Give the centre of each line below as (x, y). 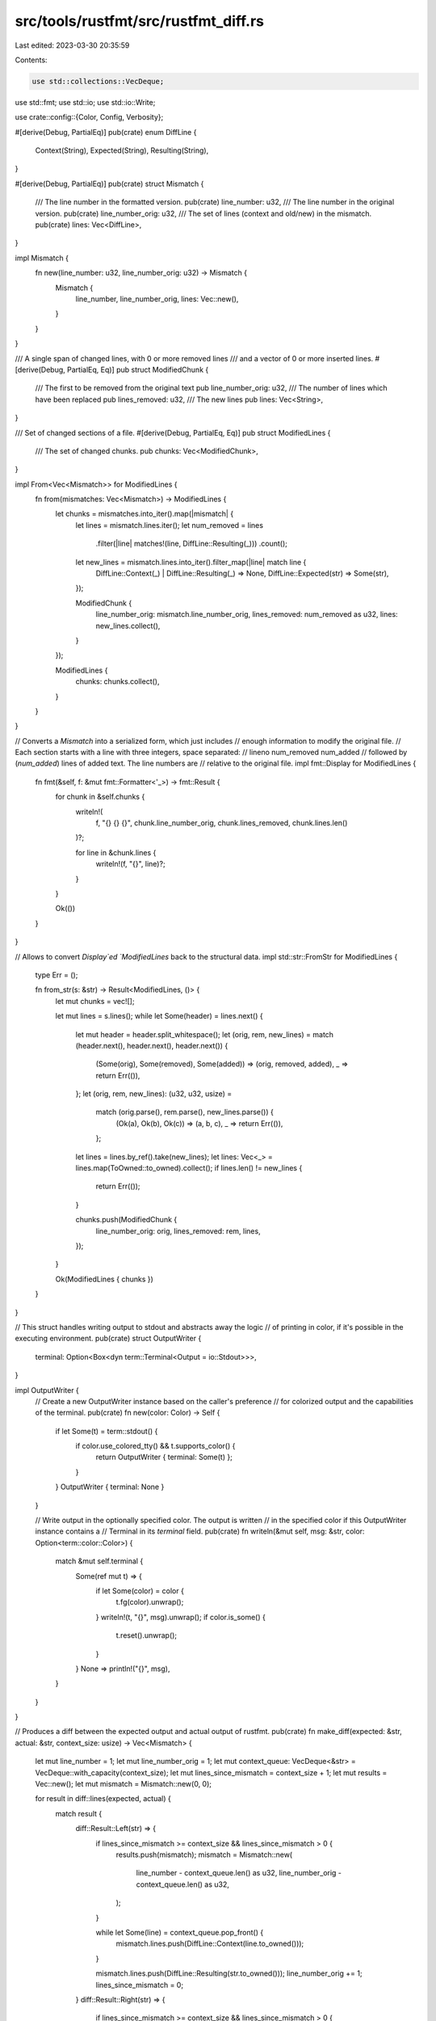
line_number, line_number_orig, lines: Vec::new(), (157, 298)
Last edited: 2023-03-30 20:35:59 (72, 45)
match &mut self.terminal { (99, 1561)
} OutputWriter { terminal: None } (110, 1487)
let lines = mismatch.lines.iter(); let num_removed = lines (170, 525)
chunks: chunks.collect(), (117, 681)
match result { (79, 1813)
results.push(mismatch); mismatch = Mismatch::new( (204, 1854)
